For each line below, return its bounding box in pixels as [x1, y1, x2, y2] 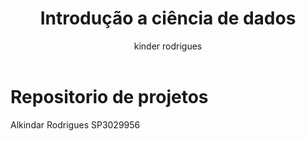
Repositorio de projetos [10, 85, 209, 108]
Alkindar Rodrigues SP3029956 [10, 118, 141, 131]
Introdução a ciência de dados [39, 7, 297, 30]
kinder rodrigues [133, 40, 203, 52]
